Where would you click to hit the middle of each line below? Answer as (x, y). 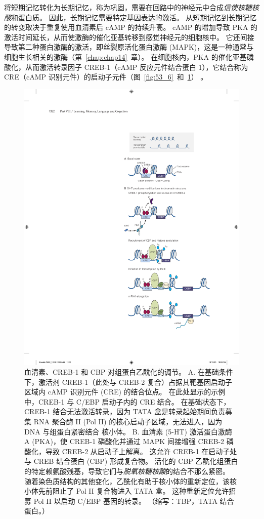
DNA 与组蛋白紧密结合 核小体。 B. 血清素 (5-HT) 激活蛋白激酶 (128, 431)
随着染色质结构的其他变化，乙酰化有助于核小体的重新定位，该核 (130, 481)
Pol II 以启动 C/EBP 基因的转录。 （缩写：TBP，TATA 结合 (134, 501)
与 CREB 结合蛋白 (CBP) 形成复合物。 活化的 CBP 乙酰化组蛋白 (131, 461)
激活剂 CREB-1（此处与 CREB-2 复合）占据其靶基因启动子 (135, 382)
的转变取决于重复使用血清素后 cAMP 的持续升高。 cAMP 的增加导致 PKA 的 (131, 27)
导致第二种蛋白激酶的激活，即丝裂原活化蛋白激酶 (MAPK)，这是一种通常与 (129, 47)
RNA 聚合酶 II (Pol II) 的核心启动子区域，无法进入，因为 (128, 422)
